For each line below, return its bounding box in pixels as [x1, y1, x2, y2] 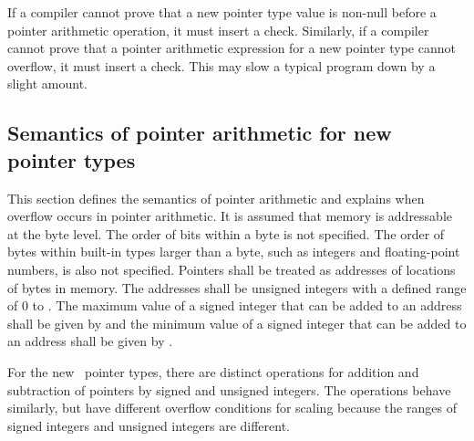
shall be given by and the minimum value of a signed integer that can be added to [7, 313, 467, 332]
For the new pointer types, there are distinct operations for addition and [7, 362, 419, 381]
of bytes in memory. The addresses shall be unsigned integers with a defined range [7, 278, 467, 297]
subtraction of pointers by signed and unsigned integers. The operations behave [7, 380, 451, 399]
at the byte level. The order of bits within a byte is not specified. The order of [7, 224, 445, 243]
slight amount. [7, 74, 88, 93]
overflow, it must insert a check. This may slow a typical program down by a [7, 56, 436, 75]
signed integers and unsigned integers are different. [7, 415, 291, 435]
